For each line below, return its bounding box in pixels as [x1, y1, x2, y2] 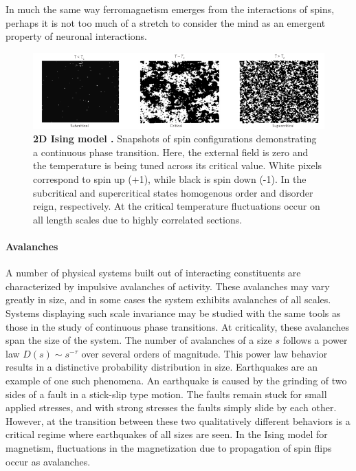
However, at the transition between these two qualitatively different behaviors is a [5, 413, 351, 428]
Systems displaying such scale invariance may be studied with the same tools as [5, 305, 341, 320]
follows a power [282, 333, 348, 347]
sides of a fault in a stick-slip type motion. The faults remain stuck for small [5, 386, 327, 401]
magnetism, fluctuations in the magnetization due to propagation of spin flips [5, 440, 332, 454]
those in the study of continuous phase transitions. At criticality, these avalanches [5, 319, 350, 333]
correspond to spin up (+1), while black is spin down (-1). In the [33, 172, 307, 186]
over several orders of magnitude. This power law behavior [81, 346, 328, 360]
